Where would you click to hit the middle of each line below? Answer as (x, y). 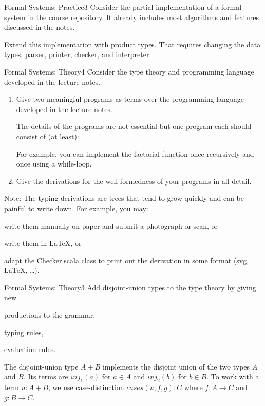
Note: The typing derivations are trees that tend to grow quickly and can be (124, 198)
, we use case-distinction (86, 387)
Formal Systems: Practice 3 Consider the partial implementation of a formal (123, 7)
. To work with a (233, 376)
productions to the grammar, (50, 315)
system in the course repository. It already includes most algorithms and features (131, 17)
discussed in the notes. (40, 27)
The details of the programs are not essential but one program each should (134, 126)
